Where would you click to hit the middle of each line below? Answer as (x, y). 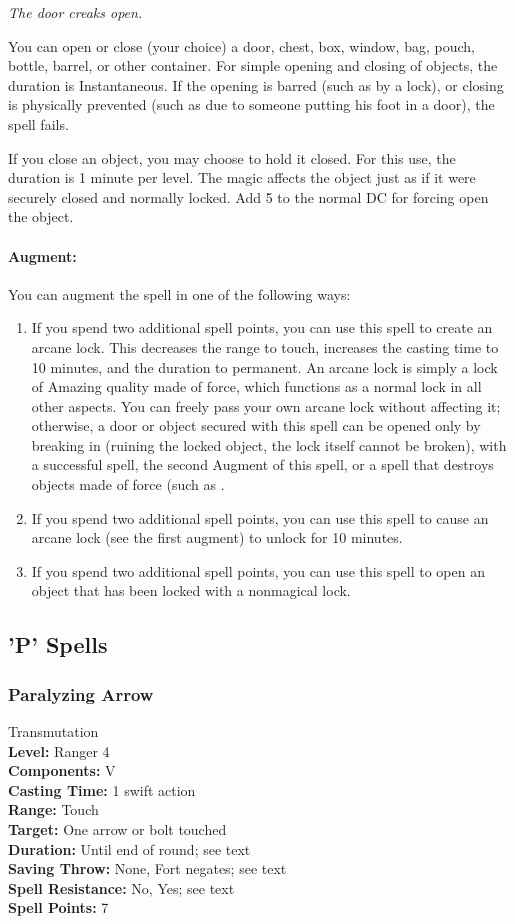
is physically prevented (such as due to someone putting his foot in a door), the (251, 104)
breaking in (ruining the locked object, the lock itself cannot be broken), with (269, 444)
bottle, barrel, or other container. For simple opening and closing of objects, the (253, 65)
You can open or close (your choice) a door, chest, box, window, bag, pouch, (241, 45)
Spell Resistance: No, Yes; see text (121, 887)
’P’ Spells (58, 644)
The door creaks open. (75, 12)
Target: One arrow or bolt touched (117, 829)
